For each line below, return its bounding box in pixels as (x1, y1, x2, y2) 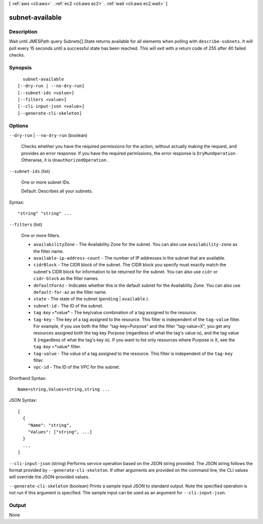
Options (9, 122, 29, 129)
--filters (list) (9, 222, 42, 227)
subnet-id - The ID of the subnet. (33, 302, 104, 309)
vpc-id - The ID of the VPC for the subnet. (33, 364, 120, 370)
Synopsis (9, 64, 32, 71)
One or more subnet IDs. (21, 179, 71, 185)
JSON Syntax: (9, 397, 38, 403)
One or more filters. (21, 232, 60, 238)
